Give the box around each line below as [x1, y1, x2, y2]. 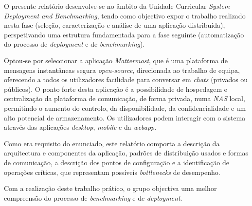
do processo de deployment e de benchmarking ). [4, 39, 145, 49]
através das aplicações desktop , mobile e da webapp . [4, 122, 157, 132]
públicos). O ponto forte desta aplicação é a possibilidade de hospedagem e [4, 84, 227, 94]
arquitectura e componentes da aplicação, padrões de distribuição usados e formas [4, 148, 248, 158]
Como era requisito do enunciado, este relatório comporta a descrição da [4, 138, 220, 148]
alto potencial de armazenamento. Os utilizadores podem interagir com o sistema [4, 112, 246, 122]
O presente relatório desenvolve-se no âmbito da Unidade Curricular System [4, 1, 230, 11]
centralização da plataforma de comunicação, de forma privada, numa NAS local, [4, 93, 245, 103]
